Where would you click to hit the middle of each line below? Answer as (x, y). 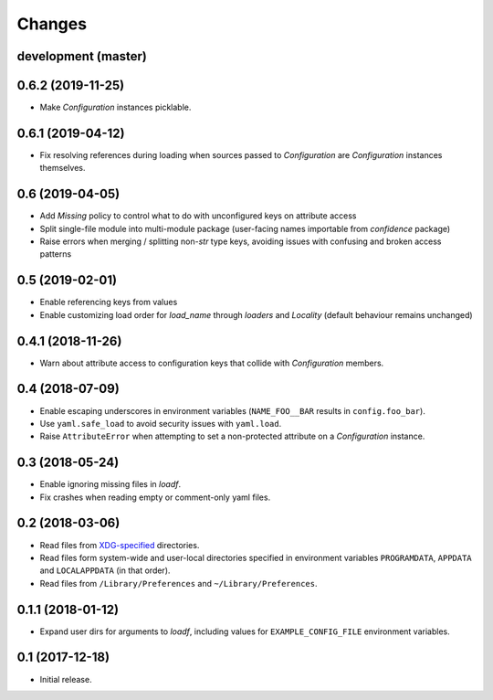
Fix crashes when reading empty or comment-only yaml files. (155, 497)
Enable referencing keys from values (109, 302)
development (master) (82, 56)
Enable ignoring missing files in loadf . (110, 484)
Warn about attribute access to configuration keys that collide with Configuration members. (212, 363)
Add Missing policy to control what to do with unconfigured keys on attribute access (198, 216)
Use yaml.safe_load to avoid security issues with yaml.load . (161, 423)
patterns (56, 254)
